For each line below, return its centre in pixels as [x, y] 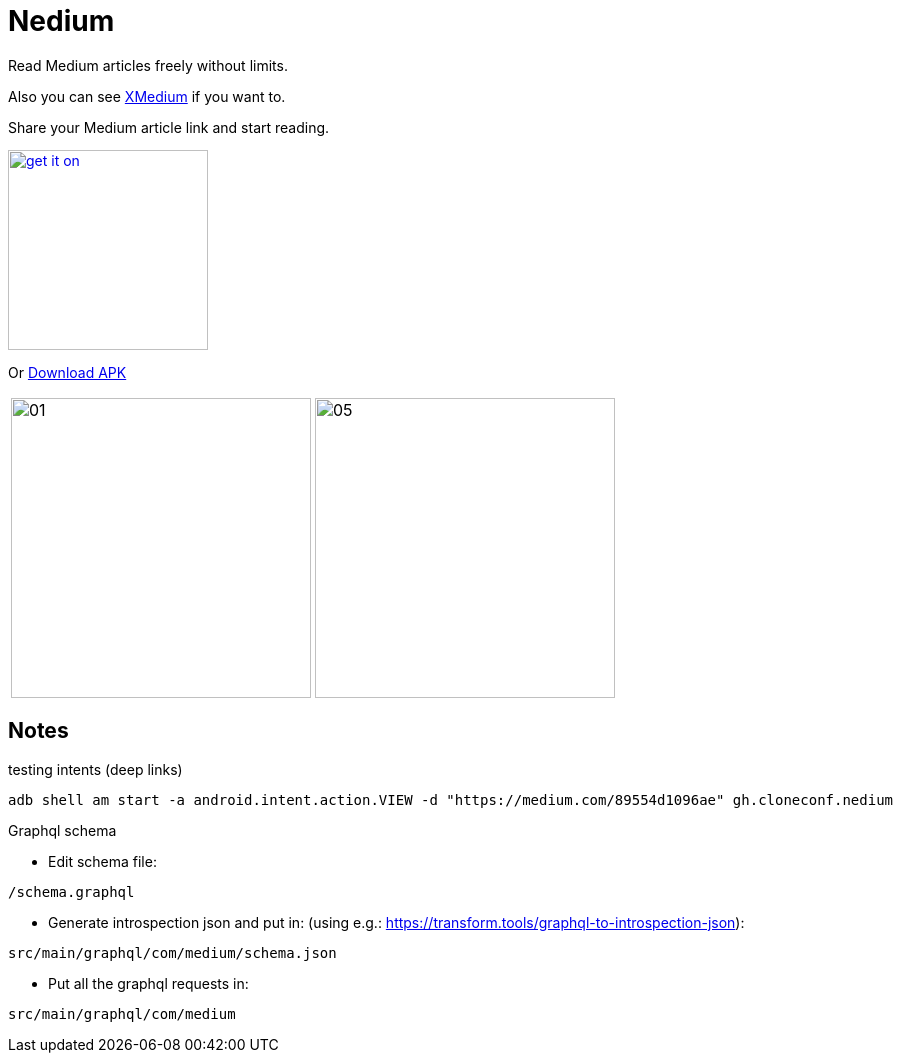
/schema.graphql [71, 891]
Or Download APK [67, 372]
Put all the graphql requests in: [148, 983]
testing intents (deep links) [95, 769]
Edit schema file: [102, 861]
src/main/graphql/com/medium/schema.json [172, 952]
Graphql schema [62, 830]
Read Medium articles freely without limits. [148, 65]
